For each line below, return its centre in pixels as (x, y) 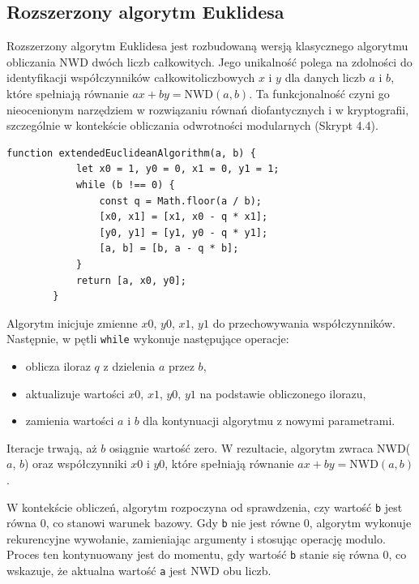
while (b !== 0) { (125, 185)
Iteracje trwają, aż (52, 447)
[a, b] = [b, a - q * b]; (169, 249)
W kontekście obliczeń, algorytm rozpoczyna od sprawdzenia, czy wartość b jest (205, 507)
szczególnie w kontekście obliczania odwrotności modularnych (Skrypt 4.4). (192, 125)
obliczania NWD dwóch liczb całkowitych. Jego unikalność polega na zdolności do (209, 61)
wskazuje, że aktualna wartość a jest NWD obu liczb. (139, 571)
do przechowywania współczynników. (304, 322)
